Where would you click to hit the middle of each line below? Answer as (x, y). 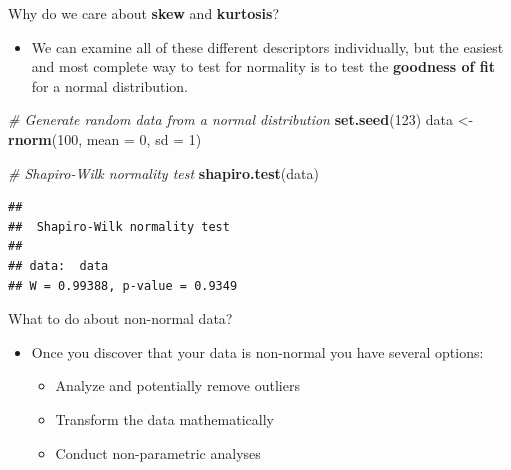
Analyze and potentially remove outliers (177, 385)
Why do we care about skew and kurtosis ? (144, 13)
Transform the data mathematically (164, 418)
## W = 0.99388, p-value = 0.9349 (123, 285)
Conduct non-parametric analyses (158, 452)
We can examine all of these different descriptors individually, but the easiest (267, 46)
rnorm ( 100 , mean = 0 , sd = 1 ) (105, 138)
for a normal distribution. (109, 85)
